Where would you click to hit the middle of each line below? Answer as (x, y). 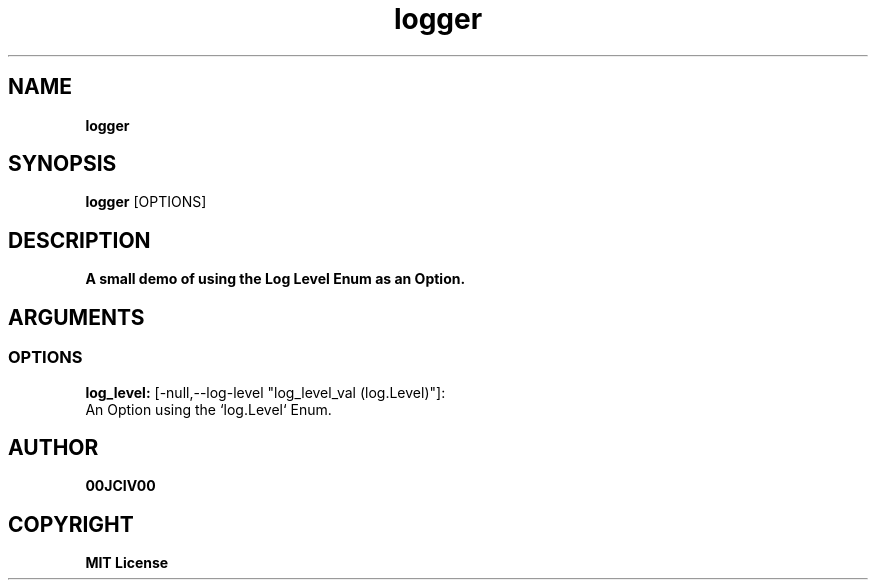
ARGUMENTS (76, 317)
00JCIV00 (120, 486)
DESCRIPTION (79, 240)
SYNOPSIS (62, 164)
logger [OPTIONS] (146, 202)
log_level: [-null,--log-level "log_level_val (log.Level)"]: (265, 392)
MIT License (127, 563)
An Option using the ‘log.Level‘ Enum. (208, 409)
